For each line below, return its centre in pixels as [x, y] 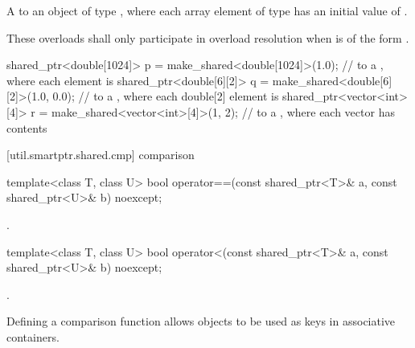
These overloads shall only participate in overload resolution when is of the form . [208, 37]
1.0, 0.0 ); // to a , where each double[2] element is [155, 96]
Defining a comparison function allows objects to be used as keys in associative [201, 321]
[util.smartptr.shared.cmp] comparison [101, 155]
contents [27, 127]
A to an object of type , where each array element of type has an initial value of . [207, 10]
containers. [33, 336]
